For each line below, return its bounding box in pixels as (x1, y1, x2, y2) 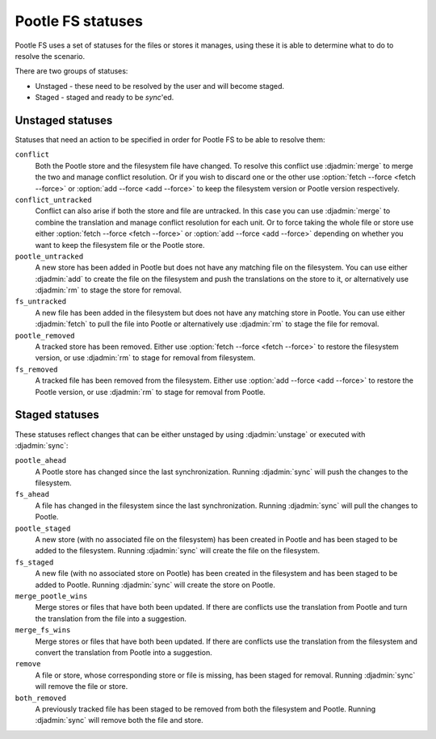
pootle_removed (15, 331, 76, 340)
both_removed (15, 693, 67, 703)
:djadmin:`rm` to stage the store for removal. (35, 285, 182, 295)
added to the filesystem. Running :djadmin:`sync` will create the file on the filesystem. (35, 546, 321, 556)
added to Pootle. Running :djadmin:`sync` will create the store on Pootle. (35, 580, 276, 590)
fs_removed (15, 364, 58, 374)
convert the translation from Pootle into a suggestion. (35, 647, 213, 657)
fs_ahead (15, 489, 50, 499)
